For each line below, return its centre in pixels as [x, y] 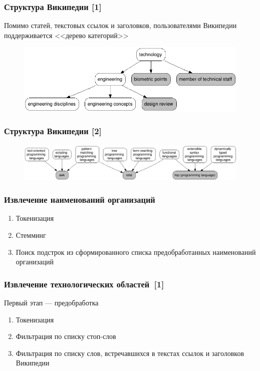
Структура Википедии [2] [53, 131]
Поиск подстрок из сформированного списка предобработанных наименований [136, 252]
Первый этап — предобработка [51, 302]
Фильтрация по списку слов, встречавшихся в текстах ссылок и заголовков [130, 353]
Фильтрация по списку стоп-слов [66, 336]
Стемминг [31, 235]
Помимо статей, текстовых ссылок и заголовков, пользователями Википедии [120, 25]
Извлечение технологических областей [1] [84, 284]
